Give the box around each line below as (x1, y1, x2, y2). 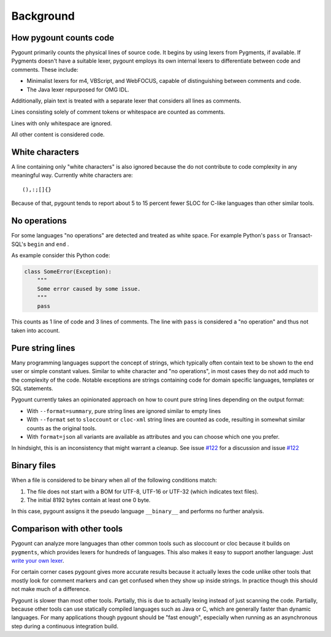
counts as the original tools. (26, 424, 97, 432)
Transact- (287, 232, 313, 239)
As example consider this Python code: (11, 252, 110, 259)
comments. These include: (11, 66, 79, 73)
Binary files (11, 460, 56, 471)
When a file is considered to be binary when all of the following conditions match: (11, 476, 218, 484)
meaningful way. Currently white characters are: (11, 172, 133, 179)
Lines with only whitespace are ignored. (11, 120, 112, 127)
